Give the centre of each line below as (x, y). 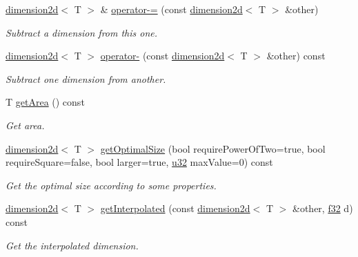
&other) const (296, 56)
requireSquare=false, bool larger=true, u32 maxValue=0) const (139, 162)
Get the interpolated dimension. (72, 245)
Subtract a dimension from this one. (82, 32)
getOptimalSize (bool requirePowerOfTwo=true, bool (213, 148)
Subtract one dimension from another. (86, 78)
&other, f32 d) (323, 208)
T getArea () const (45, 102)
